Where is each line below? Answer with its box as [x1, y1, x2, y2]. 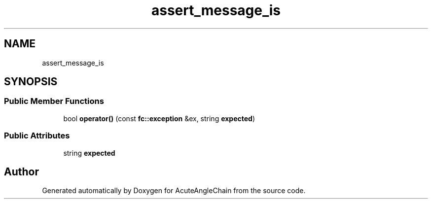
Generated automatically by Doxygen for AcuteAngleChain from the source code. [42, 186, 306, 195]
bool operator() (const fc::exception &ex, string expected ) [63, 114, 255, 123]
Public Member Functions [4, 96, 104, 106]
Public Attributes [4, 131, 70, 141]
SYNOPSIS [4, 75, 58, 88]
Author [4, 165, 39, 178]
